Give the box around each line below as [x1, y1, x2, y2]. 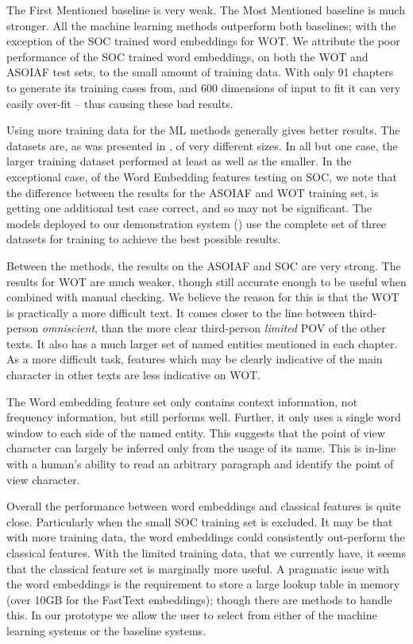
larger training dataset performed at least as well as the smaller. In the [6, 153, 352, 169]
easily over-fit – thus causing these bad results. [6, 95, 234, 111]
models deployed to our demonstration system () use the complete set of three [6, 215, 387, 231]
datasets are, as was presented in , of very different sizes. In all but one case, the [6, 137, 398, 153]
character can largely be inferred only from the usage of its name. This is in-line [6, 440, 396, 456]
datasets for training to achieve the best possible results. [6, 231, 281, 247]
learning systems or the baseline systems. [6, 622, 206, 638]
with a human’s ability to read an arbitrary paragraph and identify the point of [6, 456, 394, 472]
